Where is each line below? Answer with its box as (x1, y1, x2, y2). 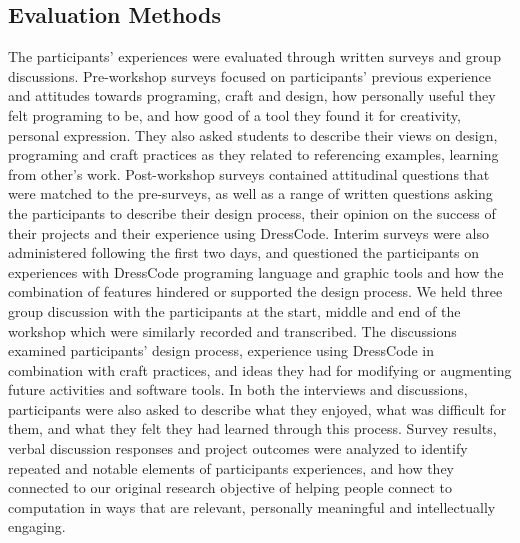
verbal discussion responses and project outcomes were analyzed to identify (8, 438, 468, 459)
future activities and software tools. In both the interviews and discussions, (8, 379, 468, 400)
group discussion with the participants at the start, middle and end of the (8, 300, 461, 321)
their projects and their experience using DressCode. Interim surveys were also (8, 222, 489, 243)
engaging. (8, 516, 66, 537)
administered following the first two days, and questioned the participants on (8, 242, 480, 263)
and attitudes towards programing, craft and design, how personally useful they (8, 85, 496, 106)
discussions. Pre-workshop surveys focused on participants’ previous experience (8, 65, 492, 86)
